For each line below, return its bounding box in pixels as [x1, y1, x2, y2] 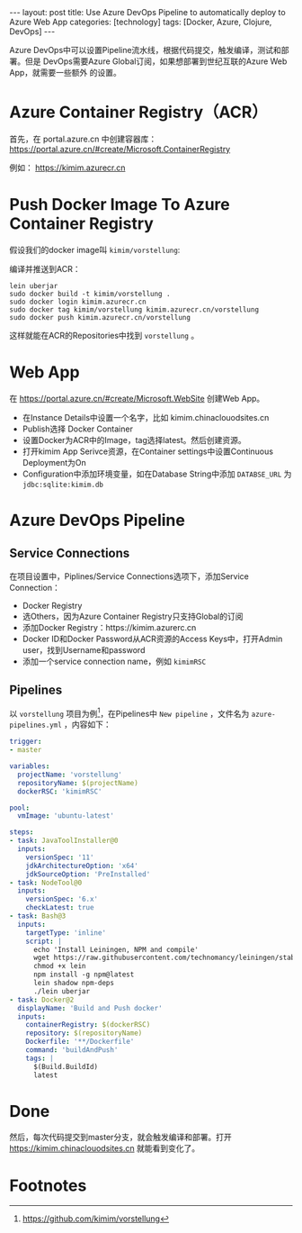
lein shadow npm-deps [32, 979, 115, 988]
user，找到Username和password [22, 644, 146, 655]
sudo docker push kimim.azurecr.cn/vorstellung [9, 313, 191, 322]
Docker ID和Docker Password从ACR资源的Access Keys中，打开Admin [22, 633, 283, 644]
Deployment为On [22, 457, 87, 467]
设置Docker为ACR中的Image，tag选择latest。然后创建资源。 [22, 434, 247, 445]
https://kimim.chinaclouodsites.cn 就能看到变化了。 [9, 1143, 200, 1154]
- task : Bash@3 [9, 911, 67, 920]
